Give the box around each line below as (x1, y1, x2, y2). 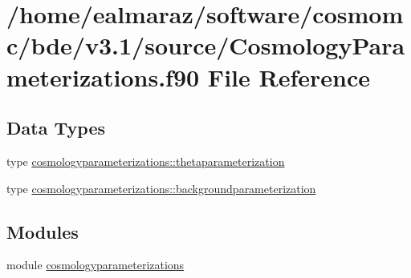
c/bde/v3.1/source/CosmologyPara (6, 29, 405, 62)
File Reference (207, 60, 370, 93)
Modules (6, 219, 79, 244)
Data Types (6, 115, 105, 140)
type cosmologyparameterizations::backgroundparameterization (6, 179, 316, 196)
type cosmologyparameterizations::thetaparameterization (6, 152, 285, 169)
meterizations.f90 (6, 60, 200, 93)
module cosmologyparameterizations (6, 256, 185, 273)
